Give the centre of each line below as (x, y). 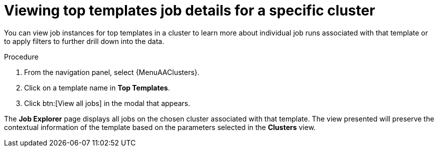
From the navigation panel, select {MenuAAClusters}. (112, 72)
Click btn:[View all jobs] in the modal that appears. (107, 103)
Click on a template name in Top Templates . (97, 87)
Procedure (21, 56)
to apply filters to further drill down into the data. (84, 41)
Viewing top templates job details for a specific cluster (190, 10)
